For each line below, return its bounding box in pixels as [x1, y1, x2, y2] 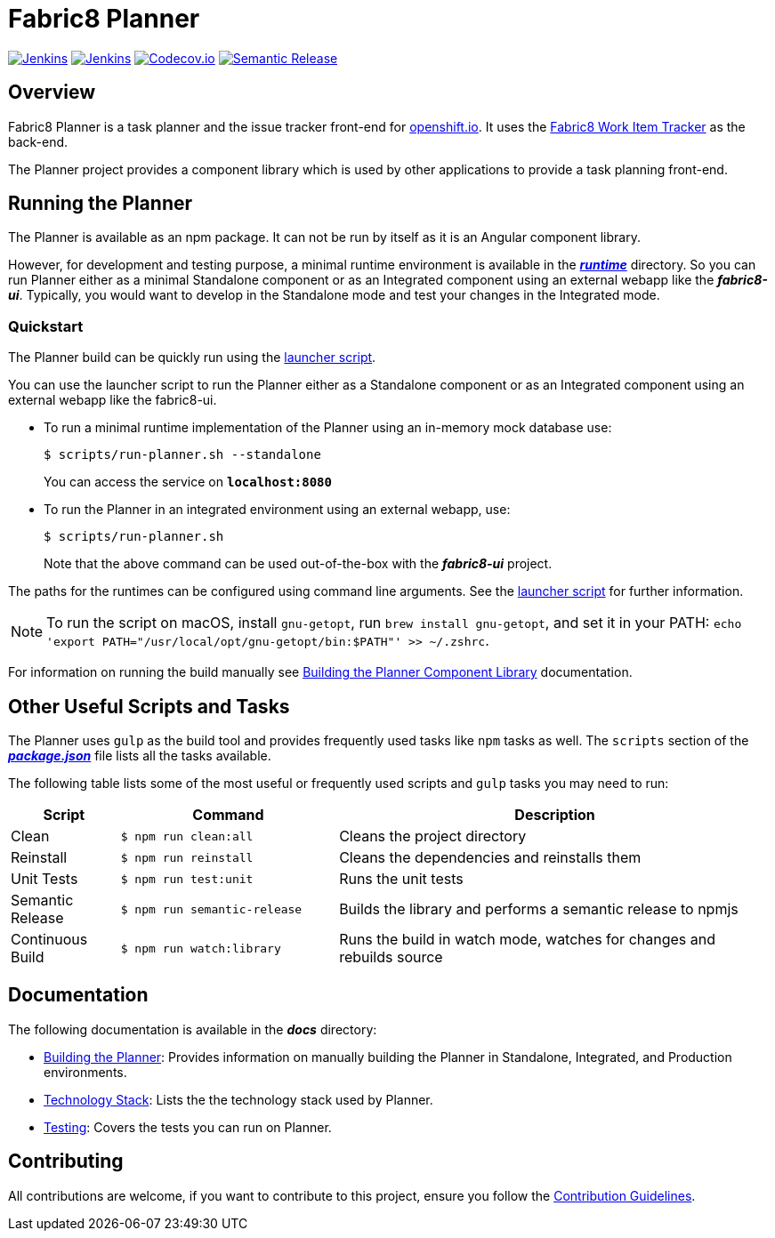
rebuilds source [339, 948, 443, 967]
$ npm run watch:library [120, 941, 281, 955]
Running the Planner [8, 192, 193, 215]
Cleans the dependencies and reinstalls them [339, 848, 642, 867]
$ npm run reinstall [120, 850, 254, 864]
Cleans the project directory [339, 827, 527, 846]
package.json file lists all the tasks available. [8, 748, 271, 764]
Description [514, 806, 595, 824]
